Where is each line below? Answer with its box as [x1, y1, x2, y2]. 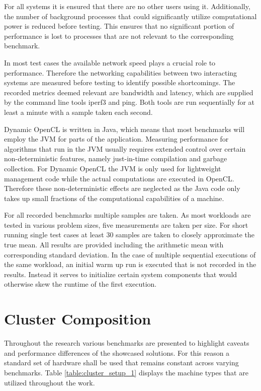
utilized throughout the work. [4, 377, 95, 387]
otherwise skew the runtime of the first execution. [4, 279, 157, 289]
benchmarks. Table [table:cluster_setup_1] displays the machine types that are [4, 367, 248, 377]
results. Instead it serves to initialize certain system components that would [4, 269, 237, 279]
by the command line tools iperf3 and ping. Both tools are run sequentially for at [4, 97, 255, 107]
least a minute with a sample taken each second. [4, 106, 153, 117]
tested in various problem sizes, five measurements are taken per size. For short [4, 219, 248, 230]
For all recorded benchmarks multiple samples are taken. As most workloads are [4, 210, 251, 220]
